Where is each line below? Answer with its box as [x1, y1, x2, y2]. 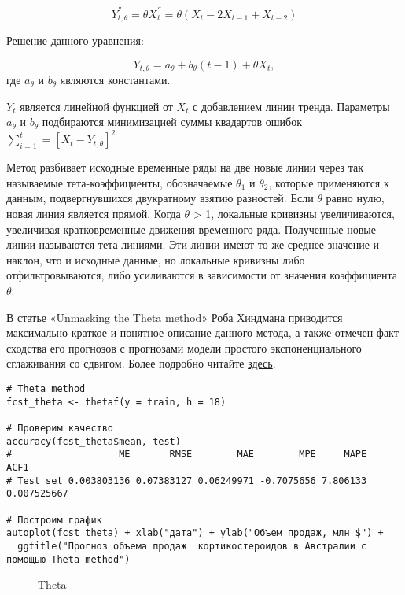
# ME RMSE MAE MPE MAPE [6, 449, 367, 460]
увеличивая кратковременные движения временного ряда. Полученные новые [6, 220, 376, 237]
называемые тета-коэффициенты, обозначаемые [6, 174, 233, 190]
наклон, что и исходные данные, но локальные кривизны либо [6, 251, 305, 268]
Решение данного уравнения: [6, 31, 144, 48]
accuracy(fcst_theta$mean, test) [6, 435, 181, 447]
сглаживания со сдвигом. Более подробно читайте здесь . [6, 355, 276, 371]
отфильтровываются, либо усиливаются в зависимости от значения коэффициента [6, 267, 398, 283]
